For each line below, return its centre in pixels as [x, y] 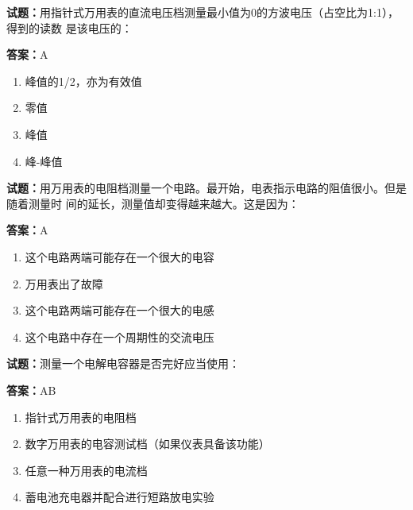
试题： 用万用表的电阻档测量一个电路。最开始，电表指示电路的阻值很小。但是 [206, 188]
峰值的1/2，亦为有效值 [83, 81]
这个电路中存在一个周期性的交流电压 [120, 336]
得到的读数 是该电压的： [69, 27]
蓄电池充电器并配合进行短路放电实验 [120, 497]
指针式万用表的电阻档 [81, 417]
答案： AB [31, 390]
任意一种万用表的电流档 [86, 470]
